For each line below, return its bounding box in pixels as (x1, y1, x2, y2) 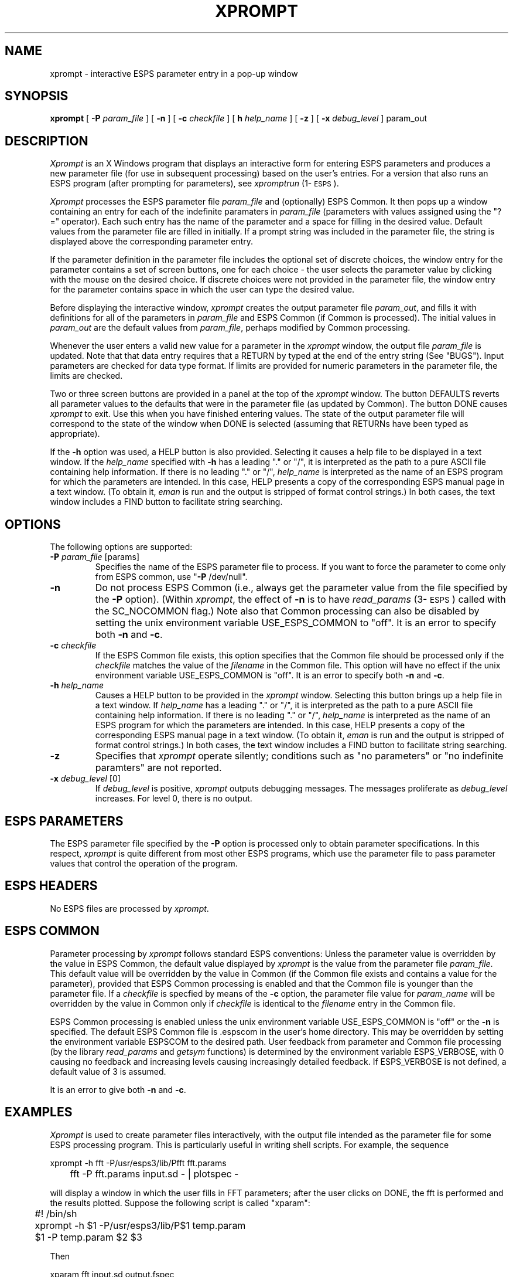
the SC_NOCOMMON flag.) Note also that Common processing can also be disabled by (95, 605, 480, 617)
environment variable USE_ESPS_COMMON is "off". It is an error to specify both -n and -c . (95, 670, 444, 681)
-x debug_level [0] (50, 773, 121, 784)
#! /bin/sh (35, 1207, 77, 1220)
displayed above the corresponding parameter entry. (50, 236, 254, 247)
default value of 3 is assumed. (50, 1066, 166, 1076)
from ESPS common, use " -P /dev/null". (95, 572, 248, 582)
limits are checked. (50, 371, 123, 381)
